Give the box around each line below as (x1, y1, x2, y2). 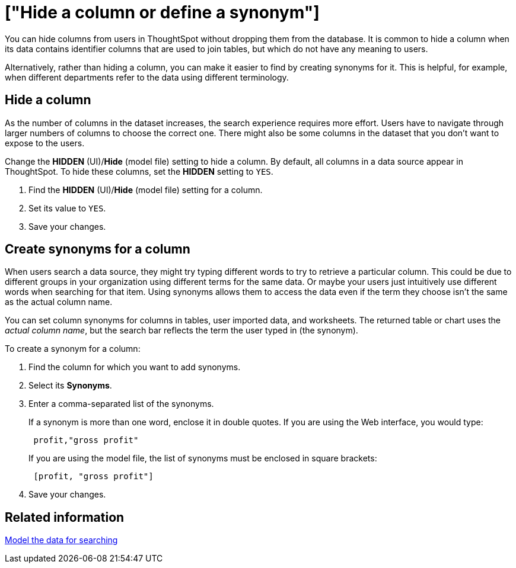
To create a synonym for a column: (5, 344, 141, 354)
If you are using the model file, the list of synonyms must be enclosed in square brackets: (28, 453, 377, 464)
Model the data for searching (5, 535, 118, 545)
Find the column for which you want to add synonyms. (28, 362, 241, 373)
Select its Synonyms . (28, 380, 112, 391)
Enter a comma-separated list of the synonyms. (28, 399, 214, 409)
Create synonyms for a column (5, 242, 190, 257)
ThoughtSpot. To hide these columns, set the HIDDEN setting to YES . (5, 166, 273, 177)
